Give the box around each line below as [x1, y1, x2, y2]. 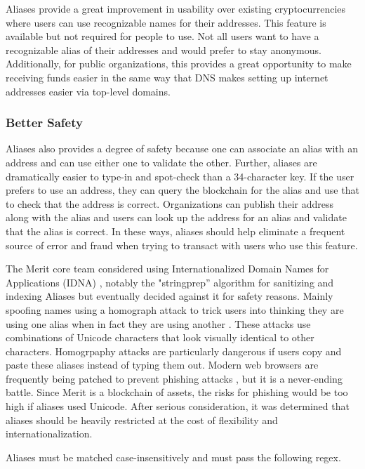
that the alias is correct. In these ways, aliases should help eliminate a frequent [6, 223, 345, 238]
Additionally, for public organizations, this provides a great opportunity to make [6, 56, 352, 71]
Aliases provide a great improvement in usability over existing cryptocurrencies [6, 1, 346, 15]
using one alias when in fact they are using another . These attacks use [6, 316, 311, 331]
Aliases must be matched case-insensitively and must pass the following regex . [6, 449, 341, 464]
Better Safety [6, 114, 83, 131]
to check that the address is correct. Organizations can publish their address [6, 196, 334, 211]
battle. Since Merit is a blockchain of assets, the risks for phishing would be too [6, 385, 348, 399]
